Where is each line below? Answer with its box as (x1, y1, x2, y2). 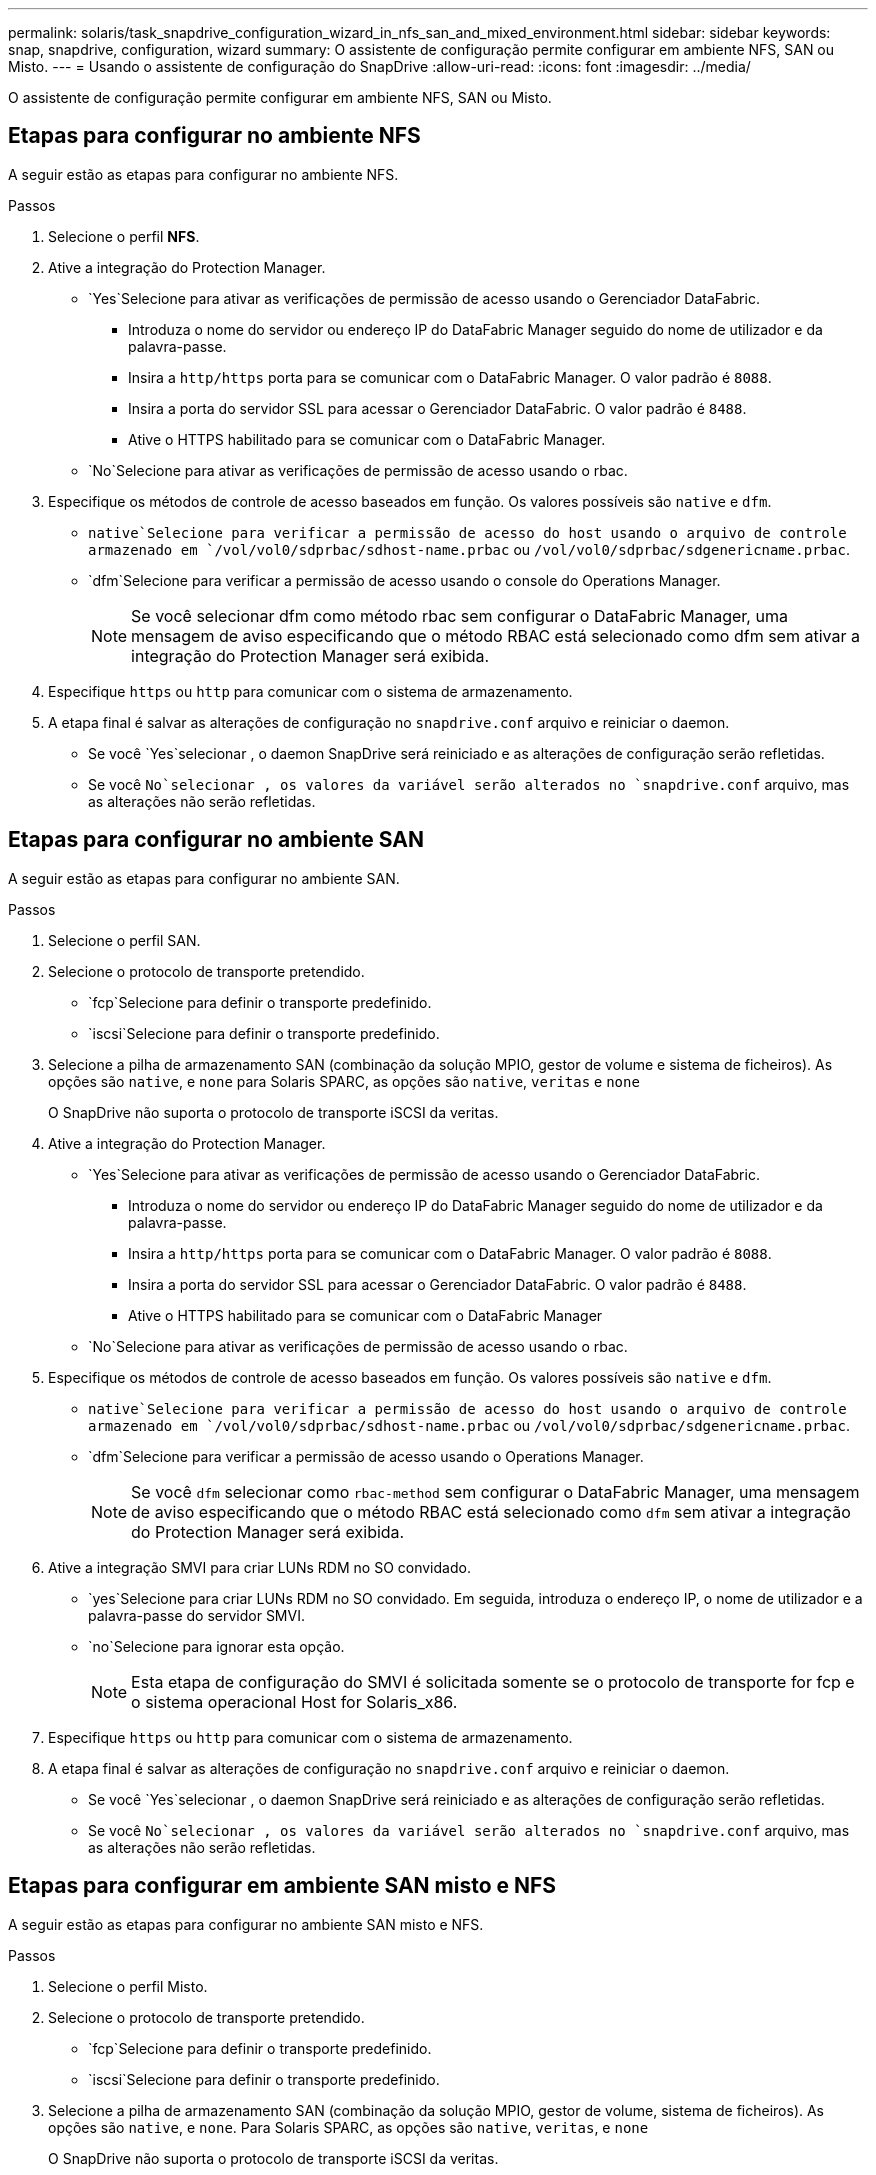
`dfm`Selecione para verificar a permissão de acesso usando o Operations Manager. (88, 1447, 644, 1465)
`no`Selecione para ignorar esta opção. (88, 1637, 345, 1655)
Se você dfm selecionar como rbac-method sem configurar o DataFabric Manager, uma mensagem (131, 1481, 860, 1502)
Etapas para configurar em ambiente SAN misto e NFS (8, 1873, 557, 1899)
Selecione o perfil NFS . (48, 227, 200, 245)
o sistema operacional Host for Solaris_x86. (131, 1691, 458, 1712)
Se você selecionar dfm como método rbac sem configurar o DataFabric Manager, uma (131, 605, 788, 626)
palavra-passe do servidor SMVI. (88, 1606, 305, 1624)
